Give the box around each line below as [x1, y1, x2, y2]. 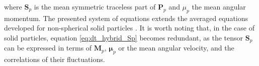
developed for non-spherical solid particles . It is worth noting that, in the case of [4, 22, 254, 33]
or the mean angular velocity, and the [118, 42, 234, 53]
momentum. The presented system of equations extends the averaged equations [4, 12, 248, 23]
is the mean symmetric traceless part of [34, 1, 156, 11]
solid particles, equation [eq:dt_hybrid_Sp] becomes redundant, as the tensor [4, 32, 243, 42]
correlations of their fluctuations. [4, 54, 105, 64]
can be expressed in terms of [4, 42, 92, 53]
